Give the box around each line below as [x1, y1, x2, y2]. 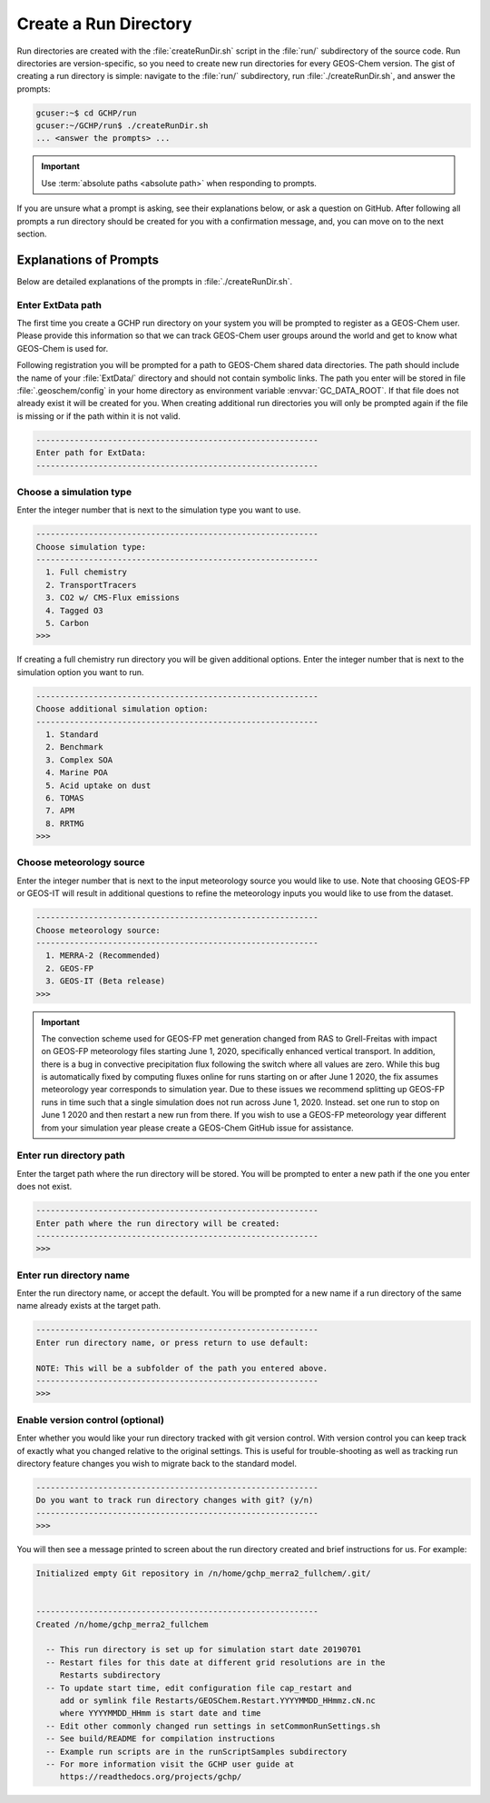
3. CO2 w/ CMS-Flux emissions [45, 593, 181, 603]
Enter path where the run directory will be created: [35, 1218, 280, 1229]
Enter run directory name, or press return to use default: [35, 1337, 309, 1348]
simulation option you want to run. [16, 666, 144, 677]
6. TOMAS [45, 792, 84, 803]
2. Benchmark [45, 742, 103, 752]
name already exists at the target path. [16, 1300, 162, 1311]
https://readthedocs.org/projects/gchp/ [59, 1772, 242, 1782]
